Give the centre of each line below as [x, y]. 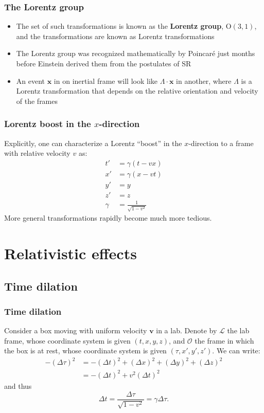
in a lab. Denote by [187, 330]
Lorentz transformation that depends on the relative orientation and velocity [137, 91]
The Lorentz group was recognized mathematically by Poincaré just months [136, 53]
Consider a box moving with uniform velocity [76, 330]
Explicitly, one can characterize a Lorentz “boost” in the [93, 143]
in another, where [204, 80]
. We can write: [236, 351]
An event [31, 80]
